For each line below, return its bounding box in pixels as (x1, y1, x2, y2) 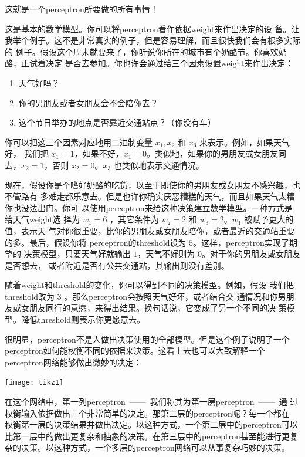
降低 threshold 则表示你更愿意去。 (21, 313, 145, 326)
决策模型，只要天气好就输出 (23, 248, 131, 260)
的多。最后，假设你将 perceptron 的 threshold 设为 (5, 236, 187, 248)
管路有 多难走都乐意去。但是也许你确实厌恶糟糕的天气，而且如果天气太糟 (12, 190, 295, 202)
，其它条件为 (110, 213, 160, 225)
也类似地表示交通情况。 (113, 158, 204, 171)
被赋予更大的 (244, 213, 294, 225)
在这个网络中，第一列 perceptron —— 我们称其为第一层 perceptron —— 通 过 (5, 395, 299, 408)
